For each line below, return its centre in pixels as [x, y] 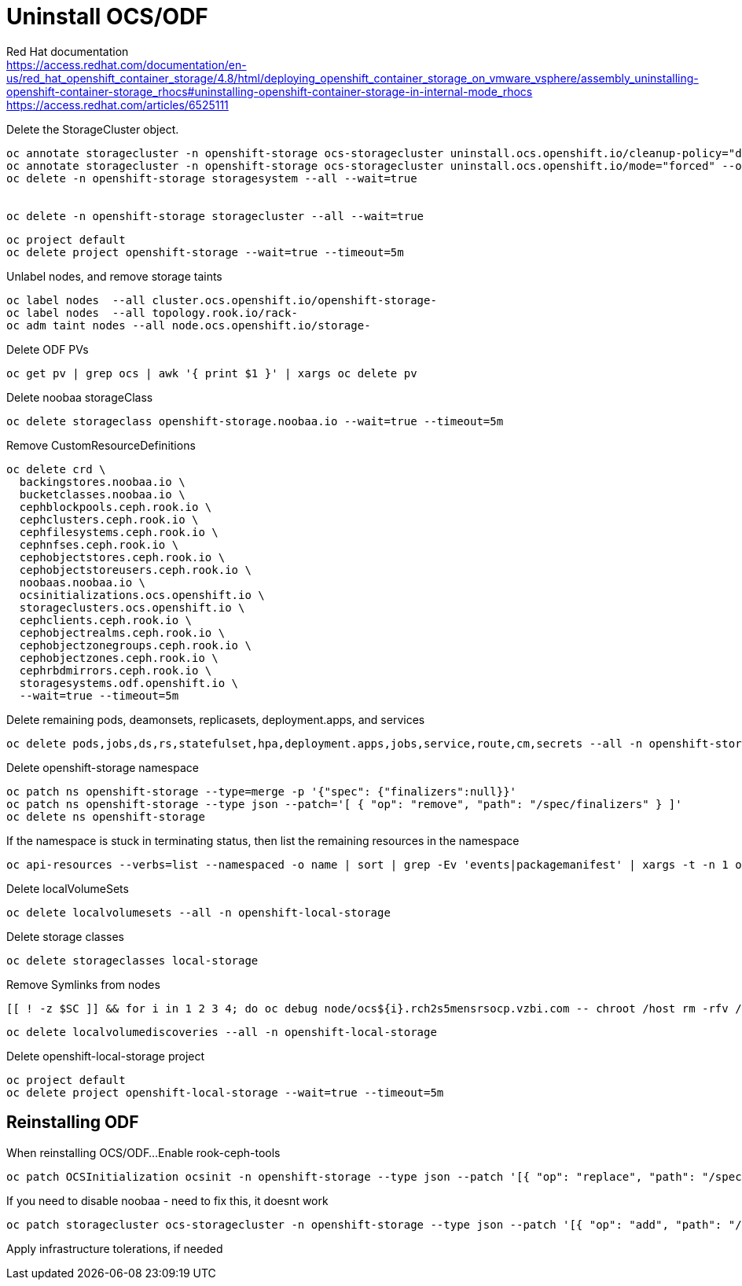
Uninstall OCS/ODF [107, 17]
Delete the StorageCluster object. [93, 129]
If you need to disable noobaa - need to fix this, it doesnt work [167, 1200]
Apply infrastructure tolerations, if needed [115, 1248]
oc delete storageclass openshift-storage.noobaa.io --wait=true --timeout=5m [255, 421]
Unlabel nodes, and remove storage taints [114, 276]
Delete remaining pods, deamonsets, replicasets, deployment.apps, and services [216, 719]
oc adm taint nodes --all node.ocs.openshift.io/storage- [189, 325]
